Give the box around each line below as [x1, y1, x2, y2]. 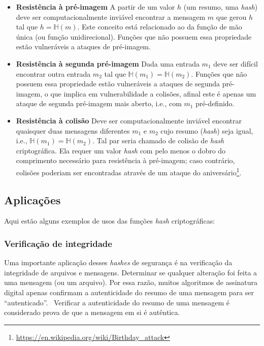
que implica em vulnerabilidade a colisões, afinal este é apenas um [50, 88, 256, 99]
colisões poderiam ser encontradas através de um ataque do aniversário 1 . [16, 165, 242, 177]
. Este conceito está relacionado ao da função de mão [77, 21, 242, 32]
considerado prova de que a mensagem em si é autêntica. [4, 307, 180, 318]
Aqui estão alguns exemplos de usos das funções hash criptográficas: [4, 215, 215, 226]
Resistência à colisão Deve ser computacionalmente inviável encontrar [16, 115, 242, 125]
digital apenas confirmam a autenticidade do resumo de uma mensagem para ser [4, 287, 254, 297]
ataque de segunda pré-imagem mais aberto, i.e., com [16, 98, 182, 109]
